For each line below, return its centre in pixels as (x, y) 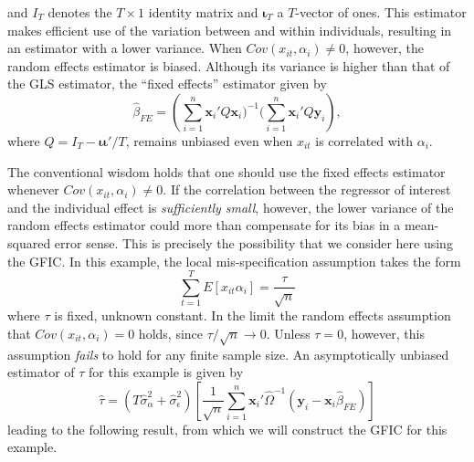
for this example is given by (166, 372)
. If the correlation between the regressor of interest (307, 189)
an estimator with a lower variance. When (125, 48)
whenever (33, 189)
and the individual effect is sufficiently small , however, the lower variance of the (231, 207)
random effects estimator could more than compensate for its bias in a (204, 225)
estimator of (41, 372)
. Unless (288, 333)
